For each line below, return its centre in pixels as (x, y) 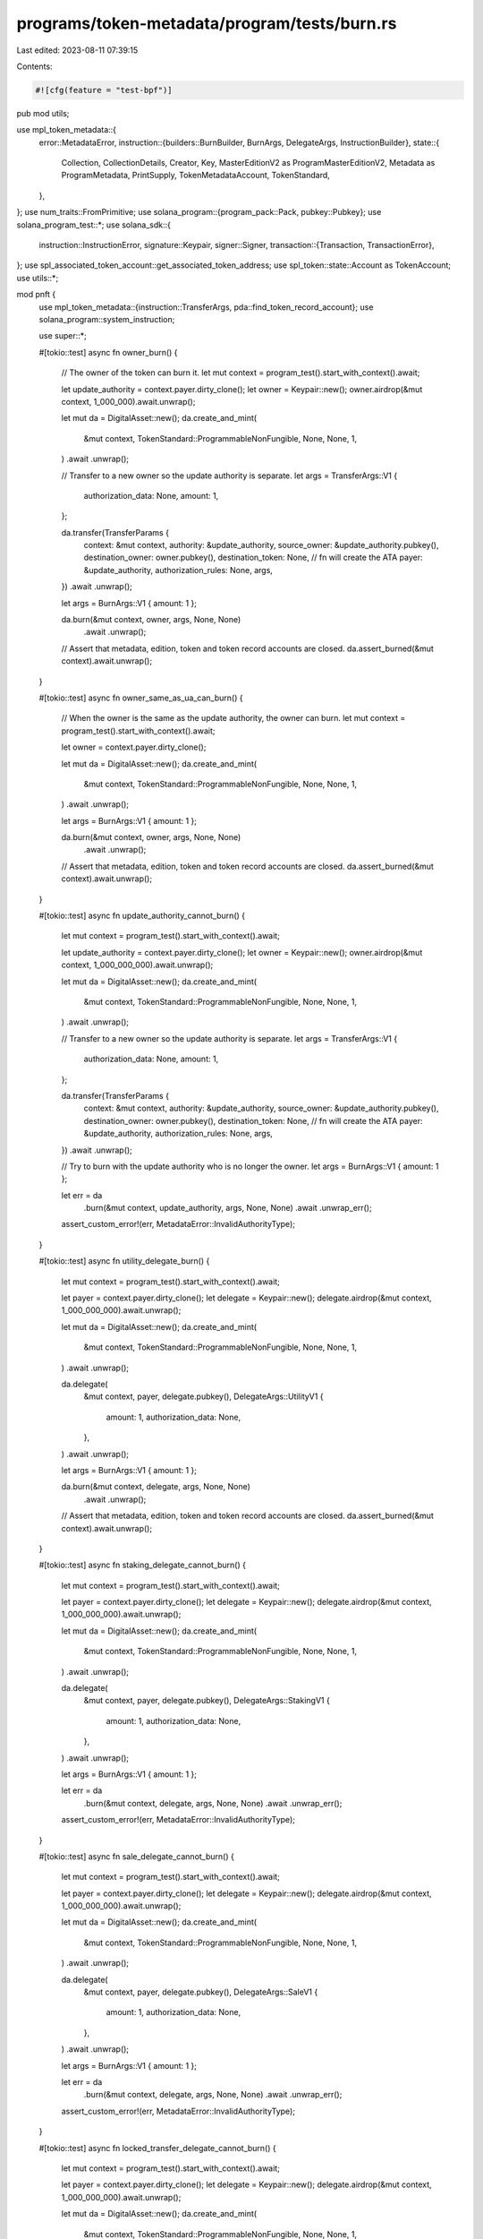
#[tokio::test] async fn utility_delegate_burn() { (124, 1261)
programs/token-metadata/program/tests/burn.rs (207, 23)
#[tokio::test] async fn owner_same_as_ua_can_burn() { (141, 698)
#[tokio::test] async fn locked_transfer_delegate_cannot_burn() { (157, 2148)
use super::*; (63, 336)
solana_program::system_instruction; (107, 319)
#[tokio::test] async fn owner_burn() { (108, 352)
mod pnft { (36, 295)
